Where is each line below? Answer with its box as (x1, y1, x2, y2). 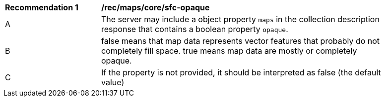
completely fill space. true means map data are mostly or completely (101, 46, 357, 56)
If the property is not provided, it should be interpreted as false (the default (101, 67, 381, 77)
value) (101, 77, 125, 87)
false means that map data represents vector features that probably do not (101, 36, 380, 46)
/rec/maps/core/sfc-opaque (101, 2, 210, 12)
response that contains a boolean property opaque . (101, 24, 288, 34)
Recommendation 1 (5, 2, 78, 12)
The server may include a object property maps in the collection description (101, 14, 380, 24)
